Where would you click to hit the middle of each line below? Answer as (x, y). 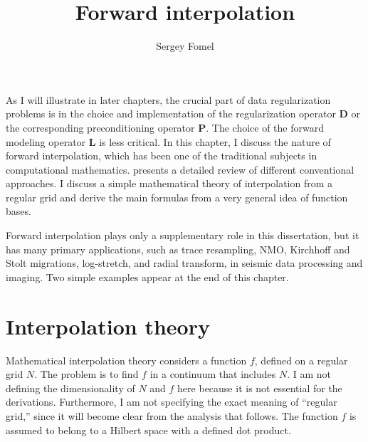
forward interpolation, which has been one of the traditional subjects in (162, 156)
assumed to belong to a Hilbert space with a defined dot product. (148, 430)
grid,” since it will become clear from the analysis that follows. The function (172, 415)
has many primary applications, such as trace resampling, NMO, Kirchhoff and (178, 249)
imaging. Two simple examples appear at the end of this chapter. (147, 277)
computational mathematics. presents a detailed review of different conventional (180, 169)
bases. (19, 211)
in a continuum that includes (213, 374)
